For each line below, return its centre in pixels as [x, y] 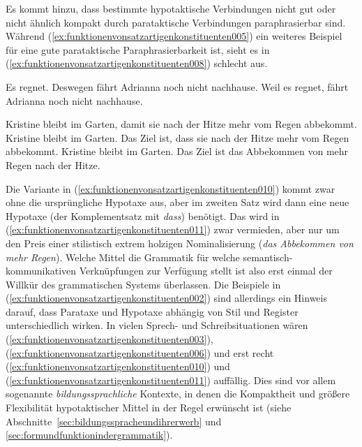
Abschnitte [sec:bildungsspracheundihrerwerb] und [114, 421]
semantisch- [268, 257]
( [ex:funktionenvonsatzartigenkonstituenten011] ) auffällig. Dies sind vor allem [171, 380]
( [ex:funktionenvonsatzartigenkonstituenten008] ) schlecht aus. [137, 63]
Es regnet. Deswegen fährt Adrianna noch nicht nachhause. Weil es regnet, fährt [177, 86]
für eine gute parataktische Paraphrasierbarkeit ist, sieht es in [138, 49]
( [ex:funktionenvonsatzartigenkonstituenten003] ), [110, 339]
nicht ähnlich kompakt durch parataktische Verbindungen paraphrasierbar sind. [176, 22]
